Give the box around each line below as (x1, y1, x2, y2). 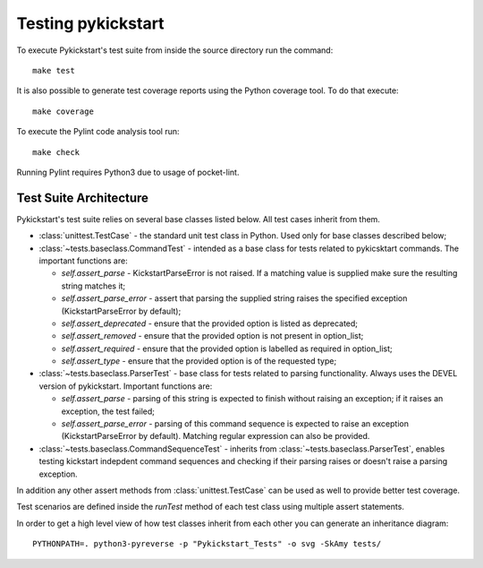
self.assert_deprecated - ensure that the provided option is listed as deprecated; (61, 318, 358, 329)
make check (32, 147, 80, 157)
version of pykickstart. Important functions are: (38, 381, 213, 392)
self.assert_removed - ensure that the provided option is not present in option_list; (61, 331, 364, 341)
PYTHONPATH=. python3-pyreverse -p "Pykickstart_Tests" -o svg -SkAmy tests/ (32, 538, 382, 549)
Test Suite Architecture (16, 190, 149, 205)
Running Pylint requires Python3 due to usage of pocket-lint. (16, 167, 240, 177)
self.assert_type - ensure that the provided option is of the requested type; (61, 356, 337, 366)
